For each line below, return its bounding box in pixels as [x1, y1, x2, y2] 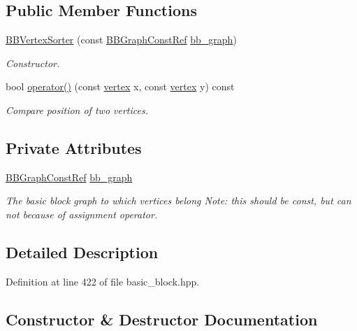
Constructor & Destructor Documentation [6, 308, 318, 330]
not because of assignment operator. [6, 206, 158, 221]
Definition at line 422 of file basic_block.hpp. [6, 274, 200, 288]
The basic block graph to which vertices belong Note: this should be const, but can [6, 193, 351, 208]
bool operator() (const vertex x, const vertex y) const [6, 79, 235, 94]
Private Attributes [6, 136, 142, 158]
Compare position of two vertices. [6, 102, 148, 117]
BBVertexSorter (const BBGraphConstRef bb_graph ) [6, 32, 237, 47]
